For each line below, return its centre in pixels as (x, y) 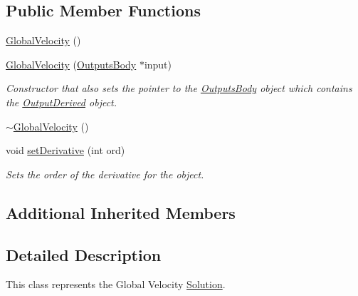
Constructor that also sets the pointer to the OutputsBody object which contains (179, 88)
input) (158, 64)
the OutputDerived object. (62, 102)
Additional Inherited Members (121, 212)
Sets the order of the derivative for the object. (105, 174)
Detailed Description (84, 254)
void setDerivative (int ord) (65, 150)
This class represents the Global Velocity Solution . (116, 284)
